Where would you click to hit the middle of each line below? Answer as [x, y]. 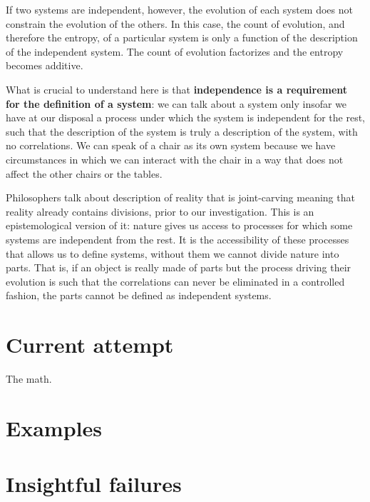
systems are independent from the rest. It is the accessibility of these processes [178, 239]
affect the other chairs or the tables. [84, 173]
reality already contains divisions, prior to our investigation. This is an [160, 211]
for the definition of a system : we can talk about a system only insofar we [176, 103]
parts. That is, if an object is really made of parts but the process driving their [179, 267]
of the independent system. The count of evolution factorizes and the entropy [175, 51]
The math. [29, 378]
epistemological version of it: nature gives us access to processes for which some [179, 225]
